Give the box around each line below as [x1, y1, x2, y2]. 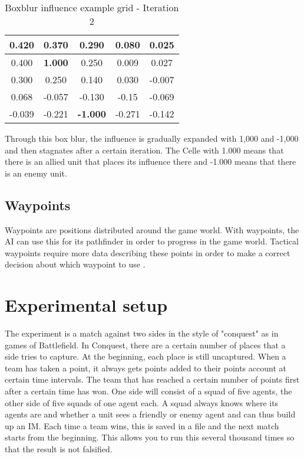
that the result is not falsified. [5, 443, 113, 455]
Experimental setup [5, 293, 168, 317]
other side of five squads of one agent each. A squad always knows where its [5, 396, 279, 409]
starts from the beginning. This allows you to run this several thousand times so [5, 431, 295, 443]
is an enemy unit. [5, 167, 67, 179]
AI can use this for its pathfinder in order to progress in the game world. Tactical [5, 235, 299, 247]
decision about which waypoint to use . [5, 258, 146, 270]
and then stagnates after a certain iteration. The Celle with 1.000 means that [5, 143, 284, 156]
